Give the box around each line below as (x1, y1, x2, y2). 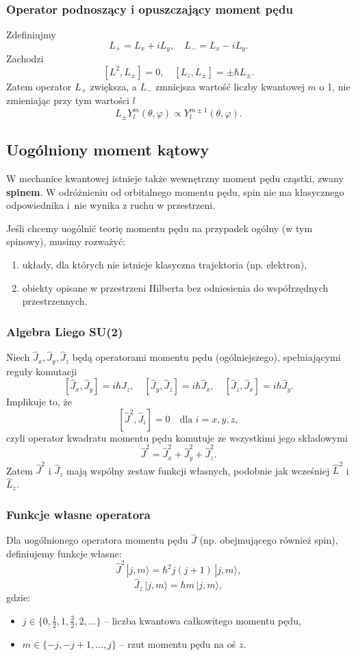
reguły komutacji (6, 364, 77, 378)
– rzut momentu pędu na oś (119, 636, 236, 651)
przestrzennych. (22, 294, 88, 308)
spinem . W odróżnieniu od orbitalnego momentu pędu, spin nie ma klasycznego (6, 184, 344, 199)
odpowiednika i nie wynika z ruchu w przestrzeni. (6, 198, 216, 212)
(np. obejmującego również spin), (199, 533, 338, 547)
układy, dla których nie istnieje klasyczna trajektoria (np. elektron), (22, 257, 307, 272)
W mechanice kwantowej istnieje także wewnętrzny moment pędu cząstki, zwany (6, 171, 344, 186)
